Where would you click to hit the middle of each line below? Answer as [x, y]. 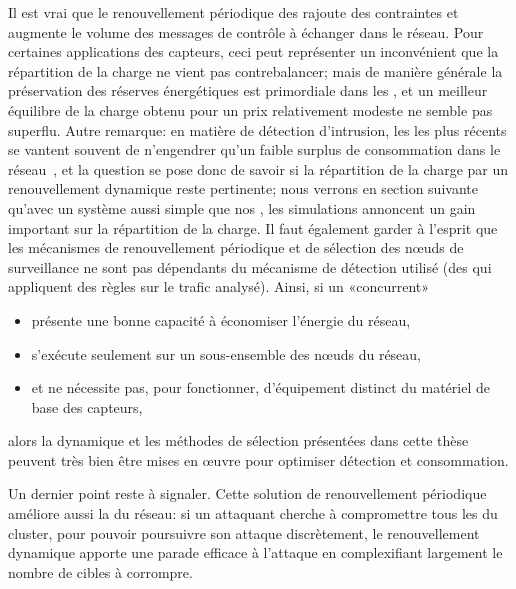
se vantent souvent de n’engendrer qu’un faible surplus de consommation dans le [254, 149]
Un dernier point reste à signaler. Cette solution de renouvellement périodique [247, 493]
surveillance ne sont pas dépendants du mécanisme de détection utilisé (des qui [250, 266]
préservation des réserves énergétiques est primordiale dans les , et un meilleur [248, 90]
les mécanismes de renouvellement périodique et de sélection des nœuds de [236, 247]
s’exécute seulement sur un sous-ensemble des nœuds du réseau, [226, 353]
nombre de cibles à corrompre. [100, 571]
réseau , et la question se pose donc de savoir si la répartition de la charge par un [258, 168]
